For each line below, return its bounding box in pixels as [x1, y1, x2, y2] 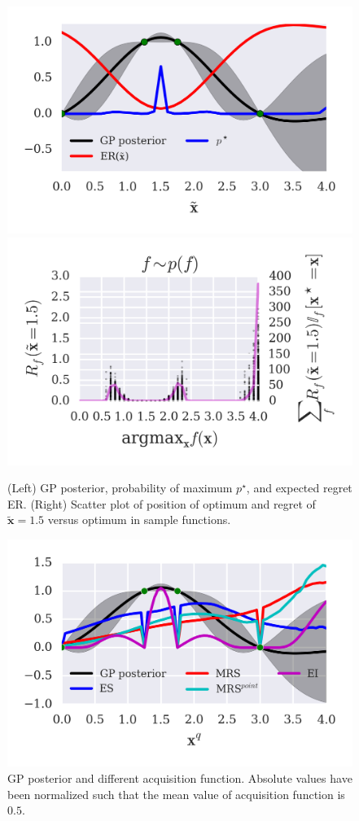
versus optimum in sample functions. [47, 511, 231, 528]
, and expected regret [246, 479, 352, 496]
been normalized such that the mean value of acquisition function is [7, 785, 345, 802]
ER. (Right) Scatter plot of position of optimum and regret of [7, 495, 316, 512]
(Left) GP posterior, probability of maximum [7, 479, 233, 496]
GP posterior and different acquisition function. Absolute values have [7, 770, 352, 787]
